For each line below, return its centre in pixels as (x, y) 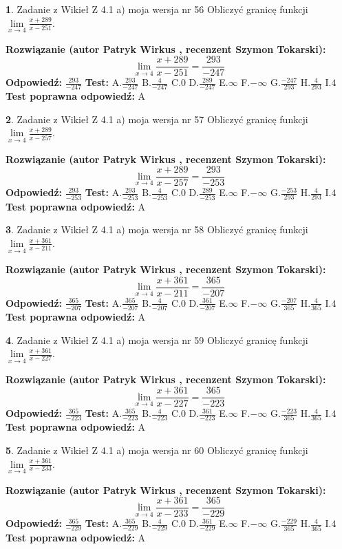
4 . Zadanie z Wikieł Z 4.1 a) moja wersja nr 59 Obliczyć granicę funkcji (157, 340)
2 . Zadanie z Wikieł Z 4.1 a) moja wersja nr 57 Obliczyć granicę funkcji (157, 119)
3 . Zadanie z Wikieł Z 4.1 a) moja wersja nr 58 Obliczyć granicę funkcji (157, 229)
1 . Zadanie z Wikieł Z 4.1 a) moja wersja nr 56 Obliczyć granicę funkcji (157, 9)
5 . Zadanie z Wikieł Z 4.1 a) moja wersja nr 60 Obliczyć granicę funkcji (157, 450)
